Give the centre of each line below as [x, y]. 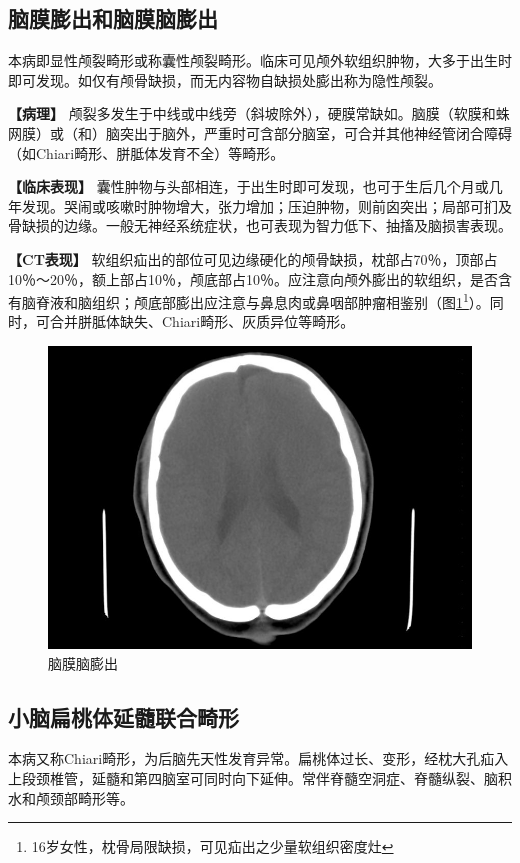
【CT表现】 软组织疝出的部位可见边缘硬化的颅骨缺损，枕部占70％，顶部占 [253, 258]
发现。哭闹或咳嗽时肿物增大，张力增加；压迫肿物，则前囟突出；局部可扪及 [266, 205]
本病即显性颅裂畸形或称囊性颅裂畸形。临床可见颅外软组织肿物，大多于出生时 [260, 60]
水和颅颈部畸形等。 [71, 797]
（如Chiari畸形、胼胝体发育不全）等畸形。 [146, 152]
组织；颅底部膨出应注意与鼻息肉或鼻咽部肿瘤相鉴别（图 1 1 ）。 [290, 300]
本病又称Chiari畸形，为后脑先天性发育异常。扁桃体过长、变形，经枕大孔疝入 [258, 758]
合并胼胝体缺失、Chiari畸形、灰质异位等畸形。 [202, 321]
